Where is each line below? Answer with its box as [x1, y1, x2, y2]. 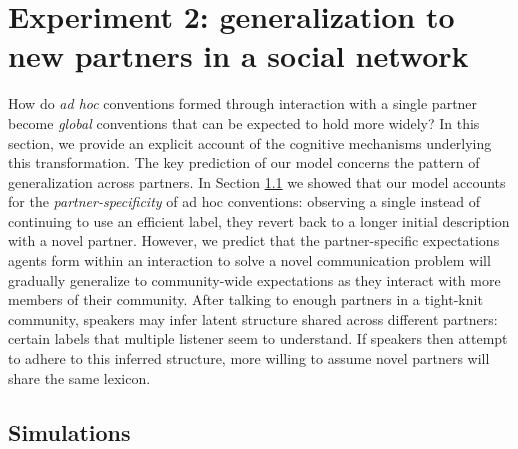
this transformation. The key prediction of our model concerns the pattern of [8, 152, 480, 173]
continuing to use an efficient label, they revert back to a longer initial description [8, 210, 510, 231]
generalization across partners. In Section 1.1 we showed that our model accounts [8, 171, 506, 192]
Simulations [8, 416, 131, 447]
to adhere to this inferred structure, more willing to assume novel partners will [8, 348, 490, 369]
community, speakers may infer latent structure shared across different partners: [8, 308, 498, 329]
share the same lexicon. [8, 367, 151, 388]
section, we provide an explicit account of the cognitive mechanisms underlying [8, 132, 492, 153]
